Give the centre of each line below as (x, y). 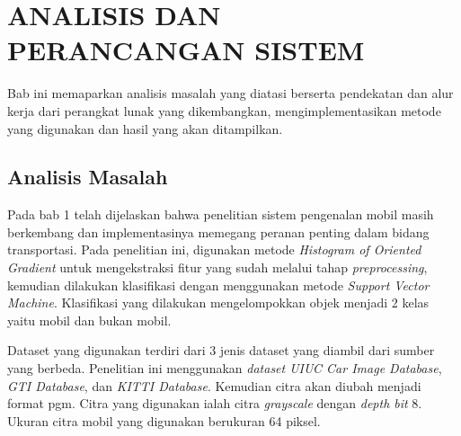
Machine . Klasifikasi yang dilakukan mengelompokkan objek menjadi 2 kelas (218, 303)
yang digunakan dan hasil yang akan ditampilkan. (145, 128)
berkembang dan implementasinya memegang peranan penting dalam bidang (218, 231)
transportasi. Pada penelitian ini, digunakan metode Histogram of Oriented (214, 249)
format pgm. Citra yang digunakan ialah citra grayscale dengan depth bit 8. (215, 403)
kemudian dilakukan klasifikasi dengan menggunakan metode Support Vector (218, 285)
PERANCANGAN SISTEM (186, 50)
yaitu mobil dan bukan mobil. (89, 320)
